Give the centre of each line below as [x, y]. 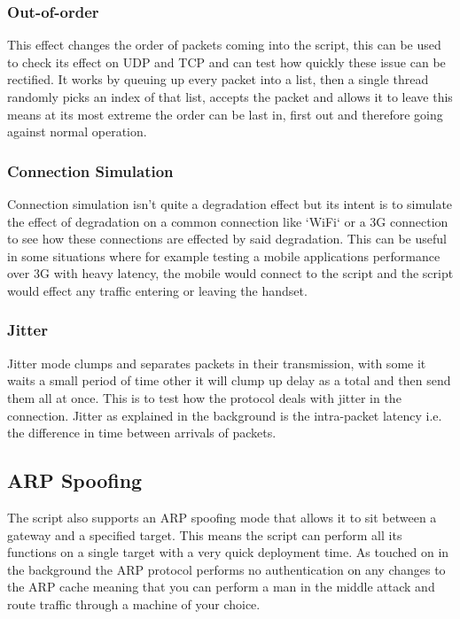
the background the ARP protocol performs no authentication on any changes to [226, 569]
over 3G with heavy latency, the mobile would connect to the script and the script [230, 273]
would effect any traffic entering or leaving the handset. [157, 290]
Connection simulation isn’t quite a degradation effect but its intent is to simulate [230, 204]
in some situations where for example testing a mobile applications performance [224, 255]
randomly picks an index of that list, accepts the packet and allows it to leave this [230, 97]
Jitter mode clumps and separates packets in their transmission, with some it [217, 363]
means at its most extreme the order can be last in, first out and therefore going [225, 114]
